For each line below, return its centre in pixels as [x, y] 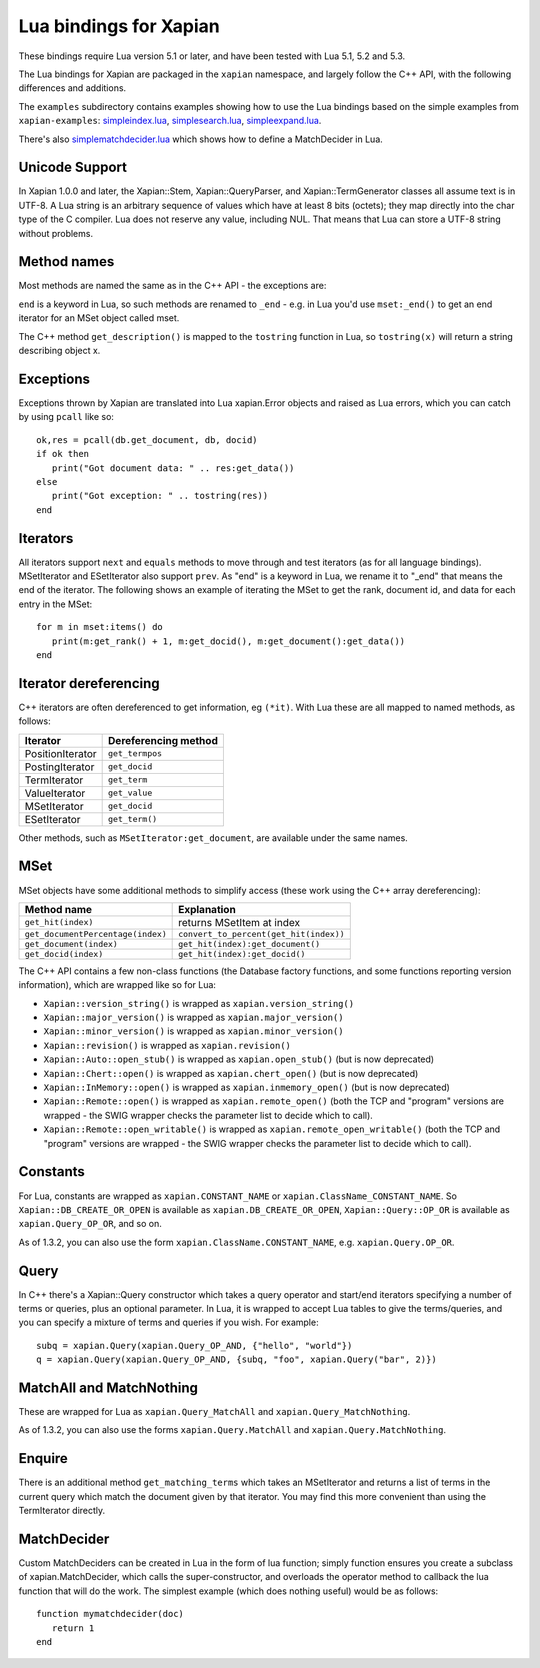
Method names [66, 261]
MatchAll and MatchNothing [108, 1387]
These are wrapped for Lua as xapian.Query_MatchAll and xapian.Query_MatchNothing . [214, 1412]
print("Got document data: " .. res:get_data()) [173, 468]
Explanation [207, 909]
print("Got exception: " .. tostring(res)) [160, 496]
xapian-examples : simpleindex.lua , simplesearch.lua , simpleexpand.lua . [170, 121]
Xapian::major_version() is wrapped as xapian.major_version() [193, 1017]
